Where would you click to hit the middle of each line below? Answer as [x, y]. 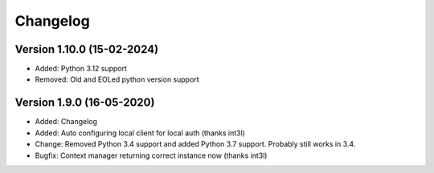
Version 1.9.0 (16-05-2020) [85, 103]
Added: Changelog [66, 122]
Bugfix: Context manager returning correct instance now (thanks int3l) [151, 155]
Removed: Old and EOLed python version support [117, 79]
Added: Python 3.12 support [81, 69]
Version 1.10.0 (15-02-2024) [87, 49]
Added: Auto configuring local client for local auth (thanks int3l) [140, 133]
